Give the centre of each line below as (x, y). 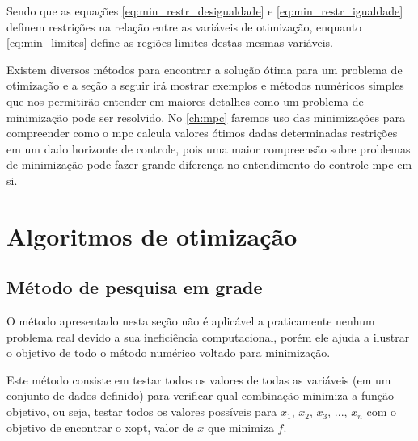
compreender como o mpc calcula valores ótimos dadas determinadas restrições (202, 133)
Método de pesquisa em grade (135, 287)
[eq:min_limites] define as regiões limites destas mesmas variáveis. (170, 42)
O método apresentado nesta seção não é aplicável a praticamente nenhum (191, 321)
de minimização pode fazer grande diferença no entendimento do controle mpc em (209, 164)
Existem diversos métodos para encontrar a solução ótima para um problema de (205, 69)
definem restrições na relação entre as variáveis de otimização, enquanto (184, 26)
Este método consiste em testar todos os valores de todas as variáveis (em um (199, 379)
